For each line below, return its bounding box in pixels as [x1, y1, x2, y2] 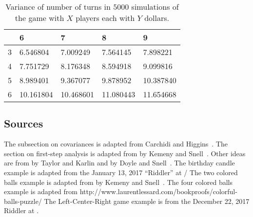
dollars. [144, 12, 169, 23]
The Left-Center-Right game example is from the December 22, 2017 [44, 196, 250, 206]
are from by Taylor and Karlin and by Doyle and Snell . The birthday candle [4, 158, 235, 168]
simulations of [131, 1, 179, 12]
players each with [76, 12, 135, 23]
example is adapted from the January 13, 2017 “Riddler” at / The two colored [4, 167, 238, 177]
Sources [4, 116, 43, 131]
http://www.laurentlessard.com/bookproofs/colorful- [79, 186, 237, 197]
